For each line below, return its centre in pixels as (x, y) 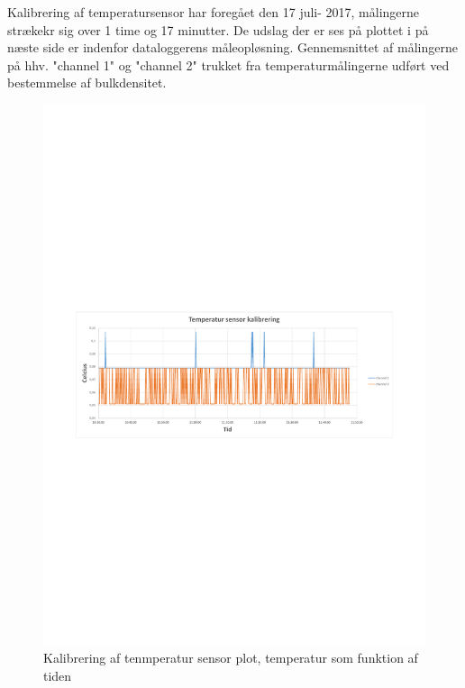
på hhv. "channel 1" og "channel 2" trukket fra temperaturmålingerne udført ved (228, 64)
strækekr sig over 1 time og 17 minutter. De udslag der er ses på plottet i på (218, 29)
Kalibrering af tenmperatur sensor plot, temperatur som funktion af (231, 658)
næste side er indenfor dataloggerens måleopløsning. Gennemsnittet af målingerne (232, 47)
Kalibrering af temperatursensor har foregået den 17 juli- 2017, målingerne (214, 12)
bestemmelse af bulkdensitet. (87, 83)
